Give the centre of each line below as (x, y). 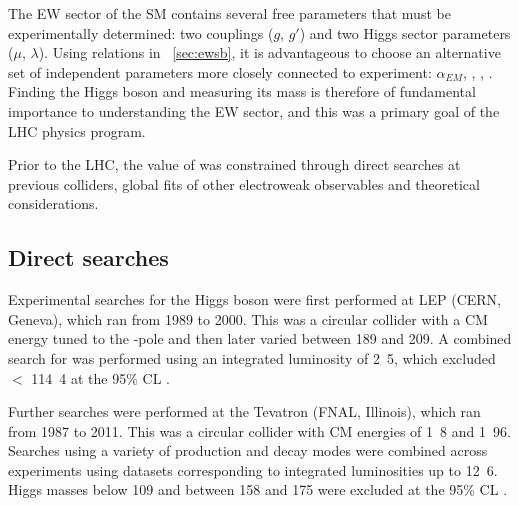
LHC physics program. (77, 130)
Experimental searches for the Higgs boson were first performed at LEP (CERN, (254, 299)
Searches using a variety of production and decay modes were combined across (248, 450)
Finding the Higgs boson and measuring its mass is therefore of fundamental (242, 91)
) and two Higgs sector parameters (405, 32)
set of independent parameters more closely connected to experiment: (220, 71)
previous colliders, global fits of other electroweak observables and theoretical (244, 183)
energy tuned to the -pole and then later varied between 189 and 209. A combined (260, 338)
